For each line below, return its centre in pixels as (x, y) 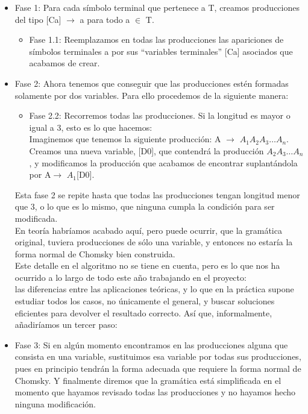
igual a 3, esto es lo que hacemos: (91, 127)
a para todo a (105, 19)
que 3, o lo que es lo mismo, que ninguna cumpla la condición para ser (145, 206)
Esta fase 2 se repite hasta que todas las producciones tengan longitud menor (157, 194)
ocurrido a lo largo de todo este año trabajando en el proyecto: (130, 277)
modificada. (36, 218)
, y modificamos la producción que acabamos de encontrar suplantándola (163, 162)
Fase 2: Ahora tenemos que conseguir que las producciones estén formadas (152, 83)
